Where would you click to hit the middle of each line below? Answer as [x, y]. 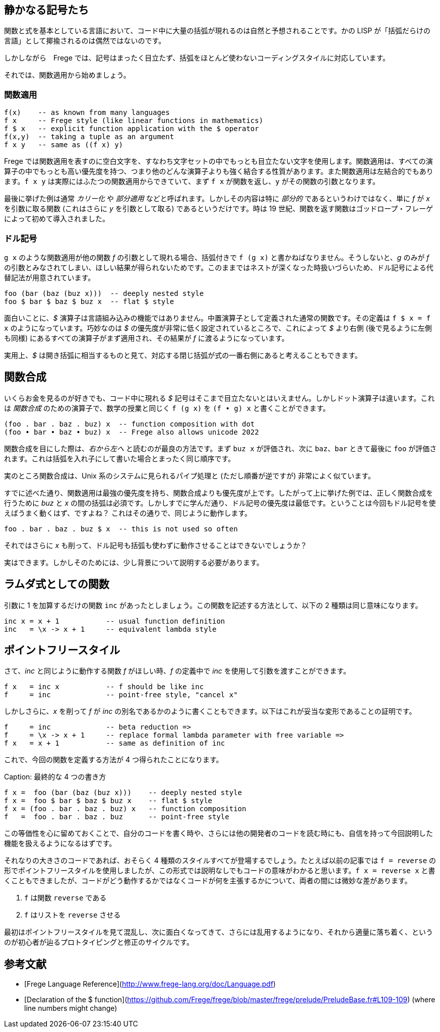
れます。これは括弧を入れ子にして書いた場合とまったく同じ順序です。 [120, 458]
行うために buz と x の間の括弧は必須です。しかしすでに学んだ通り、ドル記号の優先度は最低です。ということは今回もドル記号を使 [220, 503]
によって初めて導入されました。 [57, 219]
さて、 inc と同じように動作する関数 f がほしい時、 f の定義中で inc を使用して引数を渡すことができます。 [177, 671]
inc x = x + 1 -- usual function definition [115, 621]
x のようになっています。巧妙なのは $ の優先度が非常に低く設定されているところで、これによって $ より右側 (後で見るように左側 [218, 328]
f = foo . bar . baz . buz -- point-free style [117, 817]
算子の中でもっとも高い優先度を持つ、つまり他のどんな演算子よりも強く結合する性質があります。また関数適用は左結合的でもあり [219, 171]
